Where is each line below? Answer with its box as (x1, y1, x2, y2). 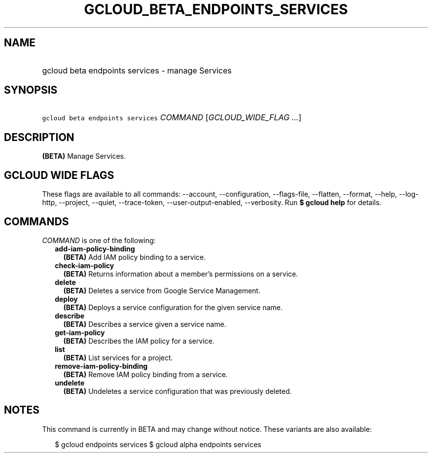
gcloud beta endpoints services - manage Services (42, 65, 232, 75)
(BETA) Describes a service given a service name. (63, 319, 226, 328)
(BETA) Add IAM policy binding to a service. (63, 252, 206, 261)
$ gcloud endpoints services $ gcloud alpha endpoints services (55, 440, 261, 449)
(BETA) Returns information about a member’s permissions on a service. (63, 269, 298, 278)
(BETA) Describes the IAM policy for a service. (63, 336, 215, 345)
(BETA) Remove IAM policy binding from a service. (63, 370, 228, 379)
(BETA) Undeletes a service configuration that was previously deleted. (63, 387, 292, 395)
